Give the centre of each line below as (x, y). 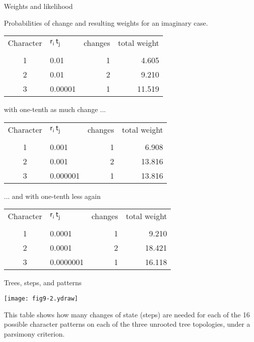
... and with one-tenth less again (52, 196)
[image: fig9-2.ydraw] (41, 298)
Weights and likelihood (38, 6)
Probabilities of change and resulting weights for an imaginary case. (106, 22)
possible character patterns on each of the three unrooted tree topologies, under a (127, 324)
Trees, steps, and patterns (43, 283)
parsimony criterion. (34, 333)
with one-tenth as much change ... (55, 109)
